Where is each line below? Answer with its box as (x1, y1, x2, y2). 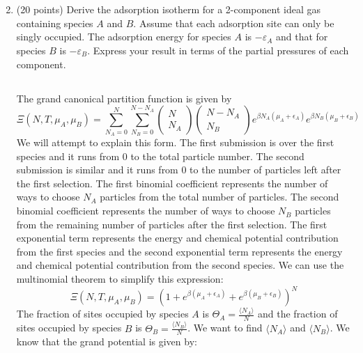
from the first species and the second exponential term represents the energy (16, 244, 343, 258)
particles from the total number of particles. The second (100, 189, 339, 204)
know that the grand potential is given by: (16, 334, 197, 349)
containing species (16, 15, 93, 30)
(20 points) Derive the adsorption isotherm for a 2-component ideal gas (16, 2, 321, 17)
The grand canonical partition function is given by (16, 91, 232, 105)
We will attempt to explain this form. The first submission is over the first (16, 135, 334, 150)
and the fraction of (258, 306, 338, 321)
